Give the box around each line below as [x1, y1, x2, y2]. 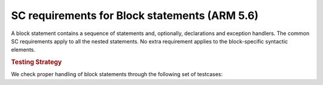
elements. [11, 46, 36, 53]
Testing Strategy [11, 58, 62, 67]
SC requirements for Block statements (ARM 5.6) [11, 9, 259, 22]
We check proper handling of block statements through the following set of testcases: [11, 71, 223, 78]
